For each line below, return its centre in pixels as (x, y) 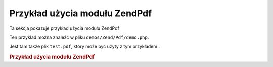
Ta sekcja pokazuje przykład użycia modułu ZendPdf (64, 28)
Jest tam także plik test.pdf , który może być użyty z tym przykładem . (85, 47)
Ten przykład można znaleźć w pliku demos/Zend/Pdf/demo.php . (79, 37)
